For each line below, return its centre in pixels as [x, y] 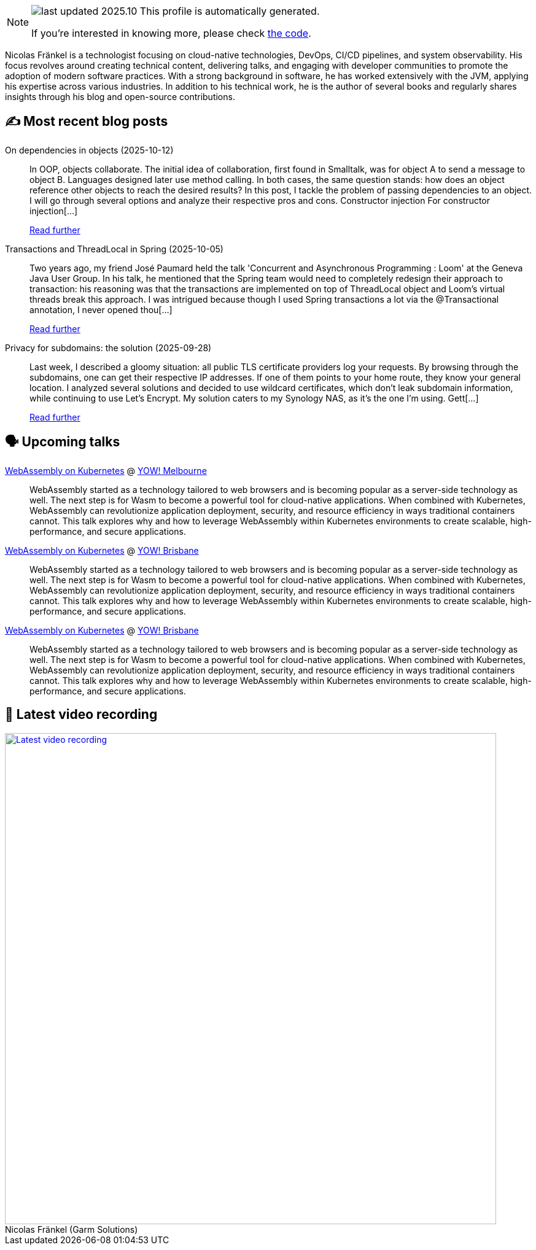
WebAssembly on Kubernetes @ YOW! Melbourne [106, 470]
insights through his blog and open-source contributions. [120, 97]
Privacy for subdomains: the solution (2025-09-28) [108, 347]
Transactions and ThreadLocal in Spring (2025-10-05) [114, 249]
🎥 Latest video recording [81, 715]
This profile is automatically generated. [230, 11]
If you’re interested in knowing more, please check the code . [171, 33]
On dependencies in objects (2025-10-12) [89, 150]
